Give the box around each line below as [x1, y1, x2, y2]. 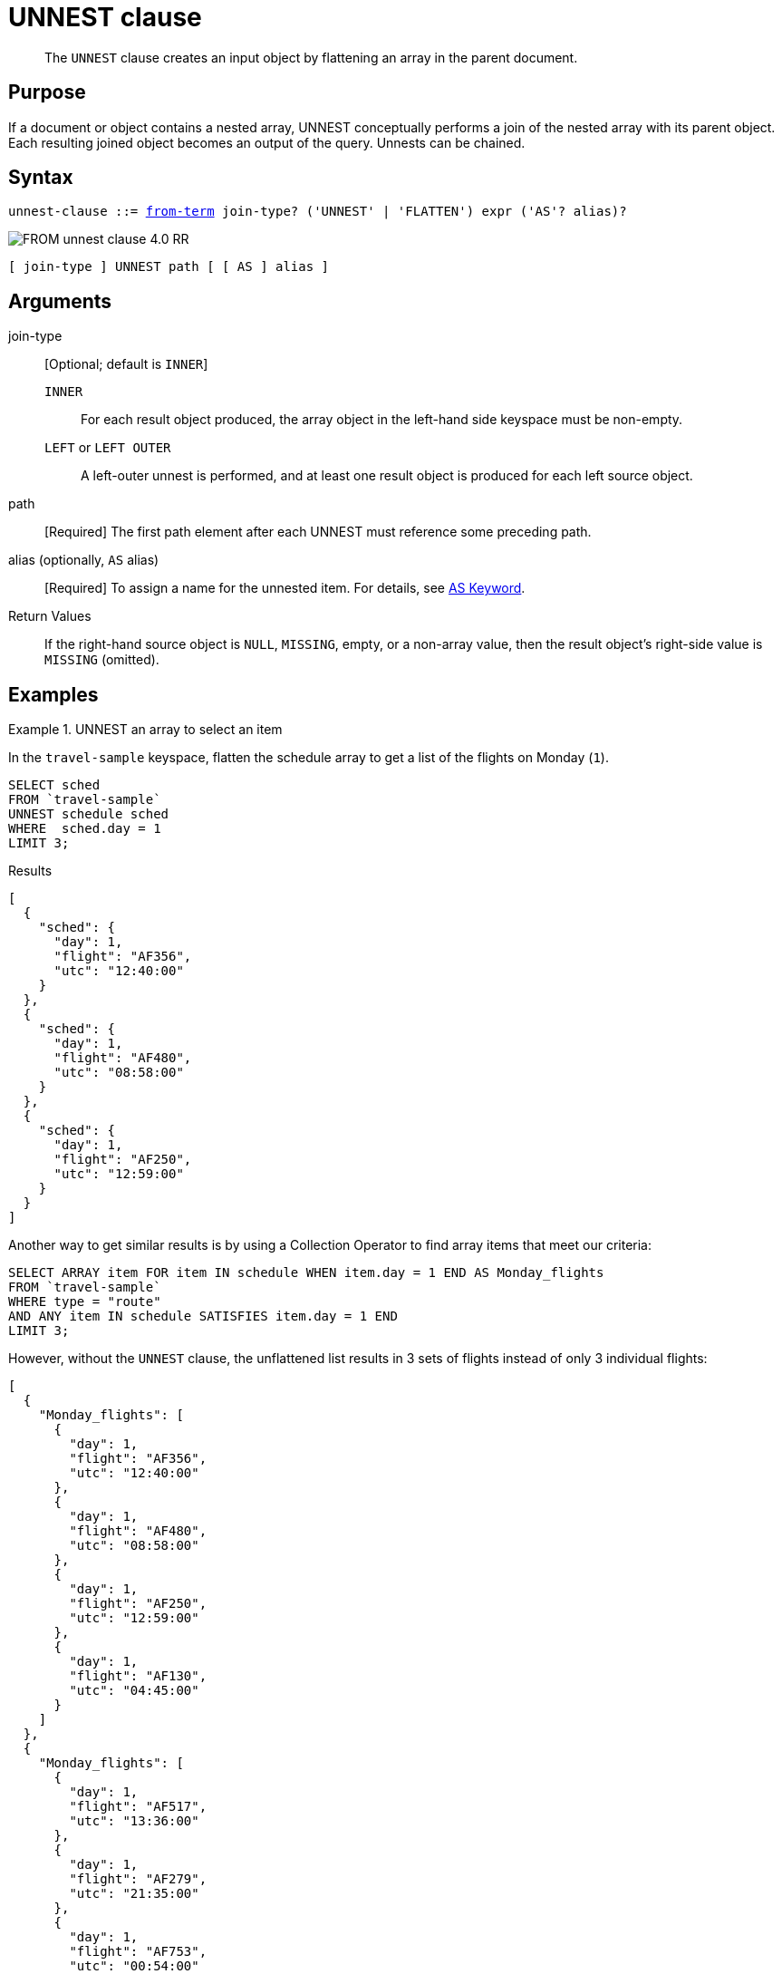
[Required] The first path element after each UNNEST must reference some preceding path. [44, 524, 592, 540]
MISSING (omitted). [44, 652, 159, 668]
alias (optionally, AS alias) [8, 552, 159, 568]
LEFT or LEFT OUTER [44, 440, 171, 456]
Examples [8, 682, 99, 706]
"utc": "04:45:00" [69, 1683, 199, 1698]
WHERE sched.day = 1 [8, 821, 161, 837]
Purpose [8, 81, 86, 104]
